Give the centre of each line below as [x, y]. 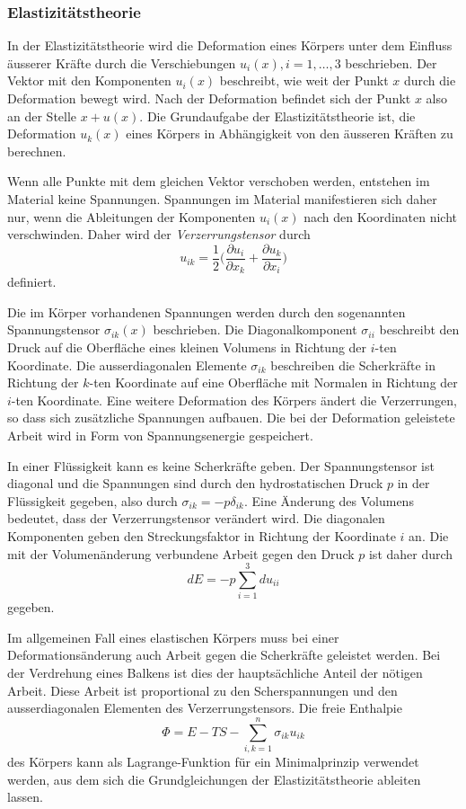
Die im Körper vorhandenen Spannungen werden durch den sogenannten [207, 311]
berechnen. [37, 151]
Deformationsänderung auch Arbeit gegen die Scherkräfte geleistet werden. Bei [224, 655]
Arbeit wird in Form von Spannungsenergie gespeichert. [160, 436]
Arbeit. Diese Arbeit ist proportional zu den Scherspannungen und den [202, 690]
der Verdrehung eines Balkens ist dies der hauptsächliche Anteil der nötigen [215, 673]
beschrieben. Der [391, 62]
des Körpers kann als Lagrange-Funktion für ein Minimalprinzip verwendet [213, 761]
